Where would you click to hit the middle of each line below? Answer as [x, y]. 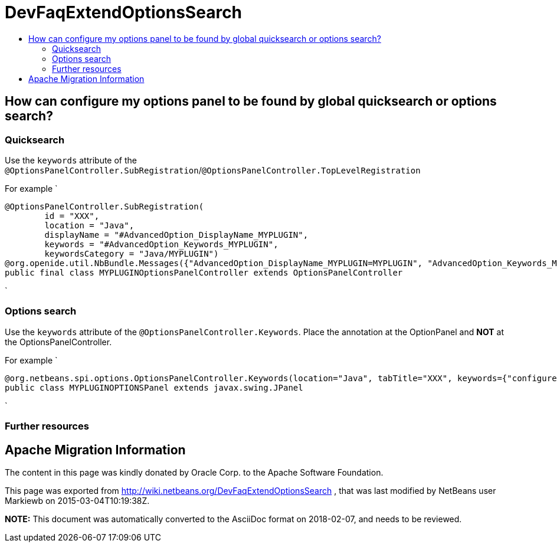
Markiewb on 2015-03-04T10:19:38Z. [77, 500]
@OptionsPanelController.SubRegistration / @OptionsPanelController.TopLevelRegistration [213, 170]
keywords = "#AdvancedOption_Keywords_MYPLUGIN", [161, 244]
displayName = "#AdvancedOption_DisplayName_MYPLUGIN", [176, 235]
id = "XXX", [72, 216]
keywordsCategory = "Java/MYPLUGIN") [132, 253]
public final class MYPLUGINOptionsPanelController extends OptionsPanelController [204, 272]
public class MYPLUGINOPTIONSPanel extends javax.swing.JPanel [154, 387]
